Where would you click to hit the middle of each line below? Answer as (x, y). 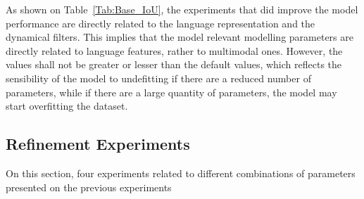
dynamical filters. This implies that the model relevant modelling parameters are (180, 37)
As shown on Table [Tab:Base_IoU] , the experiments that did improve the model (182, 9)
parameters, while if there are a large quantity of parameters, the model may (171, 92)
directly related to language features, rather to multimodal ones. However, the (174, 50)
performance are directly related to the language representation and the (161, 23)
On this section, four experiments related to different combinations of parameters (181, 173)
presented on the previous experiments (89, 187)
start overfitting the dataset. (67, 106)
